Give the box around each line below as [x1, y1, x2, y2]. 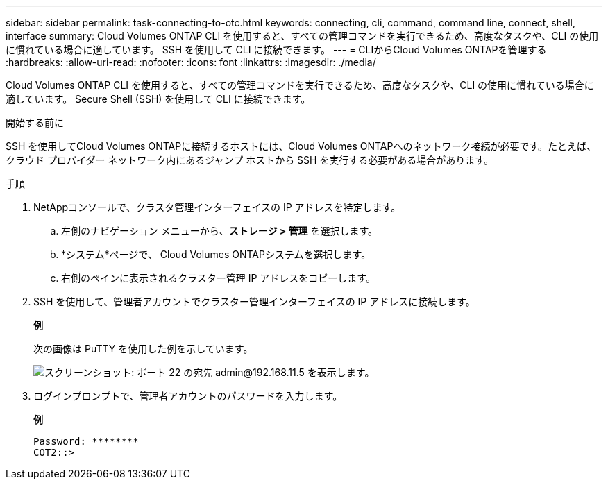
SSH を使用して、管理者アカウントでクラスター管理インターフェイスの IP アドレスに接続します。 [33, 296, 475, 307]
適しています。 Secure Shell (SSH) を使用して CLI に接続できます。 [6, 93, 311, 105]
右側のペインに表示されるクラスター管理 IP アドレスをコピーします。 [61, 272, 375, 284]
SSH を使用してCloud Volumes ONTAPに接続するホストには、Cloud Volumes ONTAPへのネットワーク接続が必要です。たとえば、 [6, 140, 597, 152]
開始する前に [6, 117, 64, 128]
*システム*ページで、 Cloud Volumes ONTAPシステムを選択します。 [61, 248, 371, 260]
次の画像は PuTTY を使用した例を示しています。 [33, 343, 253, 355]
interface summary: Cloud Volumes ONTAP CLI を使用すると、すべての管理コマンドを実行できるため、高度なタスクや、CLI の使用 [6, 30, 599, 42]
